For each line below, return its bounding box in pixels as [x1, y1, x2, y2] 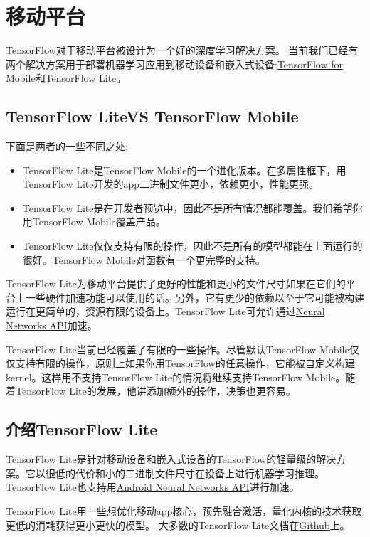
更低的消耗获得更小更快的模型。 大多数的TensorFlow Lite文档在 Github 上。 [6, 517, 350, 532]
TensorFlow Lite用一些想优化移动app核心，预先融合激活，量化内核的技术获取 [6, 504, 362, 518]
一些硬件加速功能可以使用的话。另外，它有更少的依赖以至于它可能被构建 [25, 289, 364, 304]
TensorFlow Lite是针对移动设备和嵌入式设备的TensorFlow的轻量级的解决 [6, 452, 337, 467]
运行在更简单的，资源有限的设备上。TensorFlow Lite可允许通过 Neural [6, 304, 325, 319]
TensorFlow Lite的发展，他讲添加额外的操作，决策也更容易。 [15, 383, 296, 398]
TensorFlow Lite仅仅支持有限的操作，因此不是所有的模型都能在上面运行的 [22, 238, 363, 253]
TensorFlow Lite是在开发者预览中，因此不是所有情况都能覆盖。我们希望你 [22, 200, 363, 215]
